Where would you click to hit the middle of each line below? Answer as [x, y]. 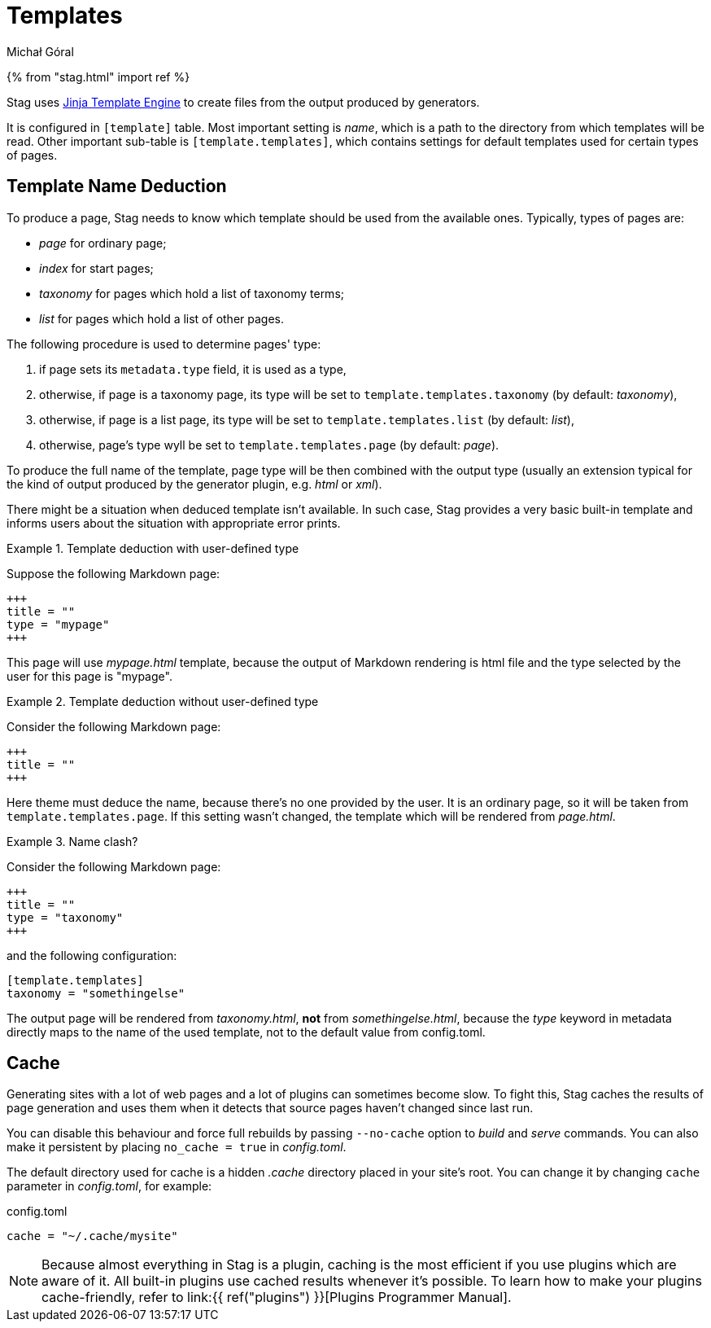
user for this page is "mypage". [89, 676]
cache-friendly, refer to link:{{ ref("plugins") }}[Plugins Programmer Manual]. [277, 1297]
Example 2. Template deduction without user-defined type [163, 701]
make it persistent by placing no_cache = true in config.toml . [177, 1147]
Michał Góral [40, 51]
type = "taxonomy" [65, 917]
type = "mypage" [58, 624]
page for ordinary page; [103, 243]
